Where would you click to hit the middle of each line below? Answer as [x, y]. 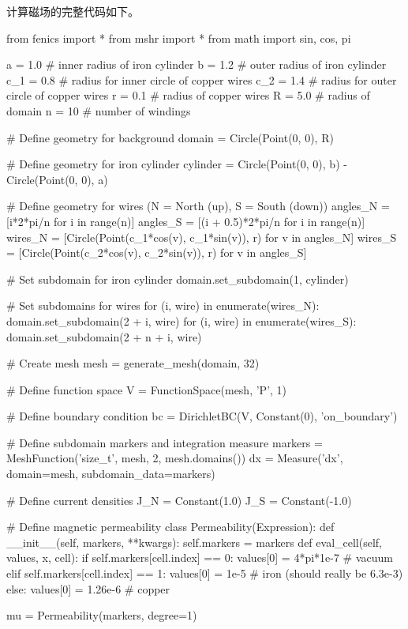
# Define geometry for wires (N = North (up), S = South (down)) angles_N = [198, 206]
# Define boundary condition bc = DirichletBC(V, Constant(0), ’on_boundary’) [202, 416]
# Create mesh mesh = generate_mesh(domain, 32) [133, 363]
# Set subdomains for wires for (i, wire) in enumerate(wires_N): [163, 305]
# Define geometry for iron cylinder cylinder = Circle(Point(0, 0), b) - [177, 164]
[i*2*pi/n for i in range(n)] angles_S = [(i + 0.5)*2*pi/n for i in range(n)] [186, 221]
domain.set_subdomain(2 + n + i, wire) [104, 336]
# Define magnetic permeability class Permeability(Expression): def [170, 527]
